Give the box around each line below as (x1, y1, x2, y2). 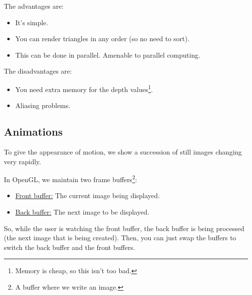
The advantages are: (4, 1, 63, 11)
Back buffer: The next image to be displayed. (15, 207, 149, 217)
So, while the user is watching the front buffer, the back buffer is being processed (4, 223, 245, 233)
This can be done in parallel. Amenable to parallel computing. (15, 49, 201, 60)
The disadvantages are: (4, 66, 72, 76)
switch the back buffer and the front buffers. (4, 242, 135, 252)
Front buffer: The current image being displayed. (15, 190, 160, 201)
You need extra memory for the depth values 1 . (15, 82, 153, 94)
